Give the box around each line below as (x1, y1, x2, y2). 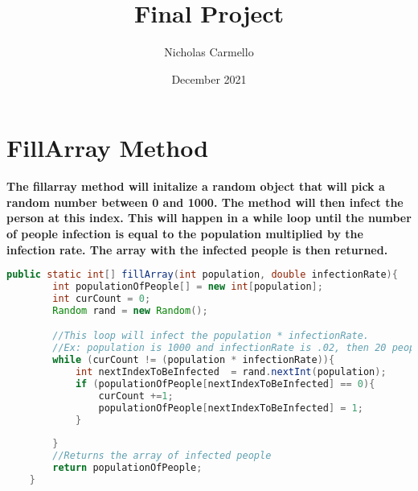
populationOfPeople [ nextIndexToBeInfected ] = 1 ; (98, 402, 363, 414)
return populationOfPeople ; (52, 462, 203, 473)
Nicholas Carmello (164, 43, 254, 60)
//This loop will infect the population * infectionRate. (52, 330, 370, 342)
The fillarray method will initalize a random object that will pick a (6, 178, 385, 195)
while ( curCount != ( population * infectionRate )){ (52, 354, 335, 366)
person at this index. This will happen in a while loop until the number (6, 209, 412, 226)
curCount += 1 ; (98, 390, 174, 402)
